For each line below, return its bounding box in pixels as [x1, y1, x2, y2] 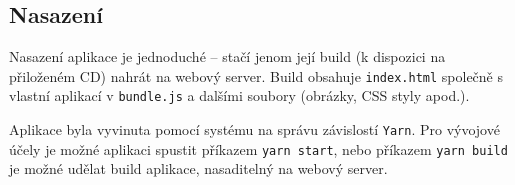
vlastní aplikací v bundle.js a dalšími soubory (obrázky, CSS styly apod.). [9, 85, 470, 106]
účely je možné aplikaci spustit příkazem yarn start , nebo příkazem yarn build [9, 138, 508, 159]
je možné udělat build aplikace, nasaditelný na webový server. [9, 158, 388, 179]
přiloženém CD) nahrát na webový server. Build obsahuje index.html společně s [9, 65, 503, 86]
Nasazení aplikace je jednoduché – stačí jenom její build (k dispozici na [9, 46, 446, 67]
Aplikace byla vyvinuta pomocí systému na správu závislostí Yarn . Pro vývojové [9, 119, 500, 140]
